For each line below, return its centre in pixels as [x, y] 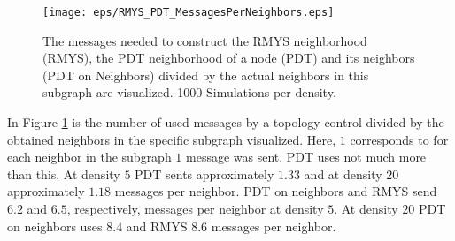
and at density [343, 173]
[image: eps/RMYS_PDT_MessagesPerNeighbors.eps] [189, 12]
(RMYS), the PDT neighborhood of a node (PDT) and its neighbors [229, 58]
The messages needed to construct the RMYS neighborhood [205, 40]
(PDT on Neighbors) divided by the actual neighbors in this [206, 75]
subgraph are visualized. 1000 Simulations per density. [189, 92]
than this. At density [64, 173]
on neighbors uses [55, 226]
